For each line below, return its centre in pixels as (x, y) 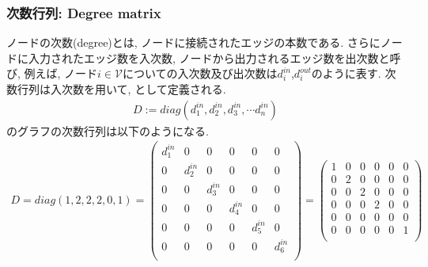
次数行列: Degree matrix (84, 12)
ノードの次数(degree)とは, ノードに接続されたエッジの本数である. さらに (193, 42)
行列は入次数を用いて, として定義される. (121, 89)
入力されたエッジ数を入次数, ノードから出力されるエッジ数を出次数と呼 (214, 57)
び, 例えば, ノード (52, 73)
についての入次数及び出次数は (200, 73)
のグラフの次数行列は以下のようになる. (108, 130)
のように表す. (346, 73)
